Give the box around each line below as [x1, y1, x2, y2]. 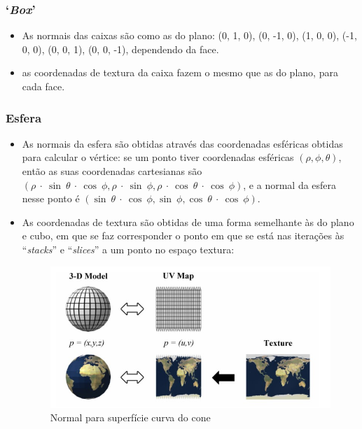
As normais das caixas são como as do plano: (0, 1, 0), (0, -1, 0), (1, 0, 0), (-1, [22, 28, 357, 43]
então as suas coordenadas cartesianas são [22, 164, 202, 178]
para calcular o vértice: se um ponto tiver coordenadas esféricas [22, 150, 294, 164]
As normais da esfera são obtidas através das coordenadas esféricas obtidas [22, 136, 343, 150]
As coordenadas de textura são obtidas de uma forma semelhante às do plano [22, 214, 354, 229]
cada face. [22, 79, 65, 93]
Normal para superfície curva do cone [50, 410, 211, 425]
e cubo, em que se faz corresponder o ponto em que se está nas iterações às [22, 228, 344, 243]
